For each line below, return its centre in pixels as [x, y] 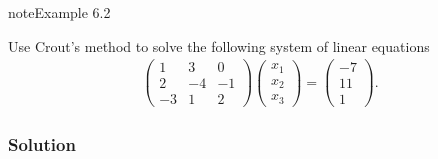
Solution [42, 144]
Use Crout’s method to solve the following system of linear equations [219, 45]
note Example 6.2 [59, 12]
